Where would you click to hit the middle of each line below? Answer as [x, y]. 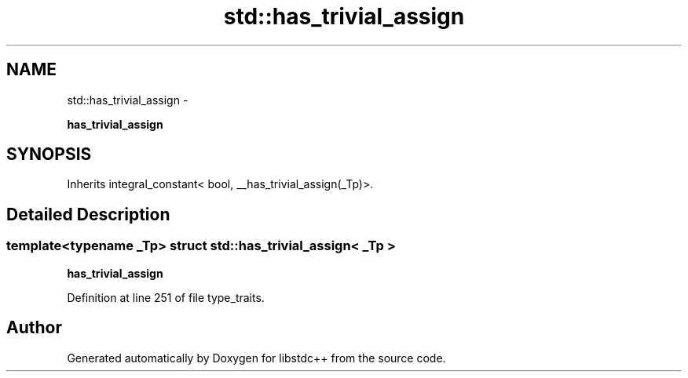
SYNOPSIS [49, 154]
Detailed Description [88, 214]
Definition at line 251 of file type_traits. [166, 297]
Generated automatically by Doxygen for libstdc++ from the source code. [256, 358]
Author [34, 328]
